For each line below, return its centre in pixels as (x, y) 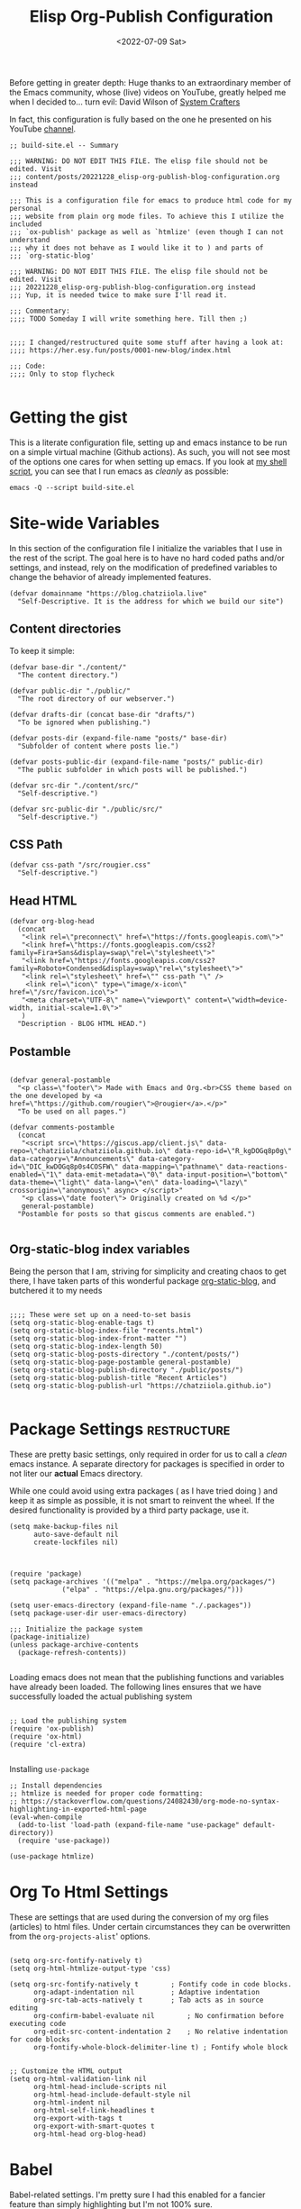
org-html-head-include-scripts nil (100, 2086)
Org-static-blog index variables (100, 1250)
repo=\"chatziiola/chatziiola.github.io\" (90, 1151)
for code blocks (40, 2039)
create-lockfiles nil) (76, 1542)
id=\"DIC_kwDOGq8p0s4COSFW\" (64, 1167)
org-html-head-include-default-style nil (112, 2095)
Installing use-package (50, 1768)
